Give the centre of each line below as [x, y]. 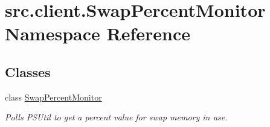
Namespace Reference [98, 33]
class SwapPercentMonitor [53, 97]
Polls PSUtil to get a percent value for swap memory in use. [116, 117]
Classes [28, 71]
